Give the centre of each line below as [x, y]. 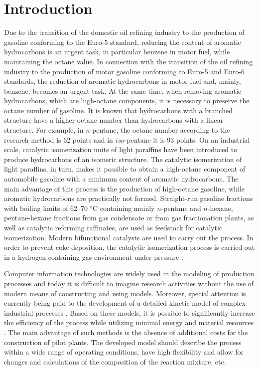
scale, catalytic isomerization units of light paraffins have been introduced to [121, 149]
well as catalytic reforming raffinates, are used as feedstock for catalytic [113, 227]
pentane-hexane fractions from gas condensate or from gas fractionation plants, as [129, 218]
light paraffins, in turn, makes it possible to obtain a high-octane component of [125, 169]
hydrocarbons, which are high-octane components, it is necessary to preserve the [127, 100]
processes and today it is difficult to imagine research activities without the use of [129, 283]
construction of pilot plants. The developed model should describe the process [123, 342]
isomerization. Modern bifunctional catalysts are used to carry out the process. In [129, 237]
